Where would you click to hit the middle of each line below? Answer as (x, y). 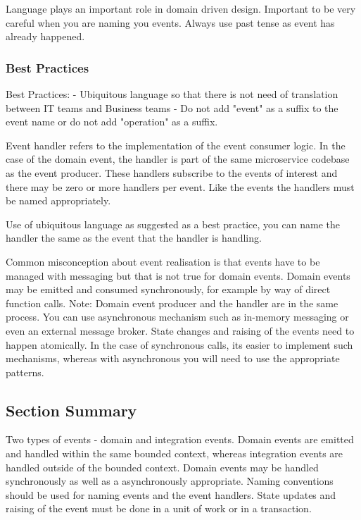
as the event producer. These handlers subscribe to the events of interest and (172, 172)
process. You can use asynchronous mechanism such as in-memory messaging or (177, 317)
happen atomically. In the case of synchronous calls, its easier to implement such (179, 344)
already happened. (45, 36)
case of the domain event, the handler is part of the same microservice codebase (178, 159)
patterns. (25, 372)
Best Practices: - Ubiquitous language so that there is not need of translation (172, 94)
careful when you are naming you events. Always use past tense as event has (170, 22)
